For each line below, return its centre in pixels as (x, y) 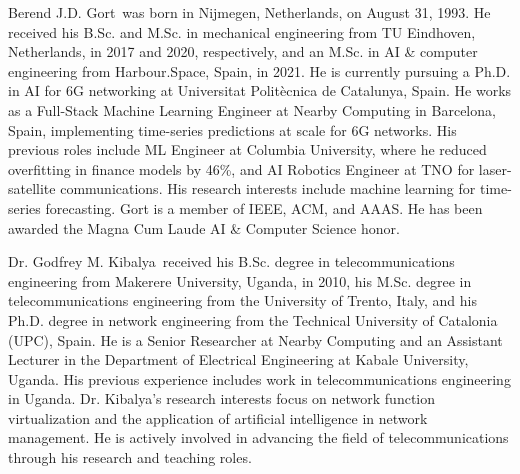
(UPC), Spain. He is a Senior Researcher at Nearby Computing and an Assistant (255, 339)
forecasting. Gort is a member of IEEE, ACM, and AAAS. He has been (264, 207)
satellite (32, 188)
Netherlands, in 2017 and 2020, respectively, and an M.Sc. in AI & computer (243, 51)
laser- (495, 168)
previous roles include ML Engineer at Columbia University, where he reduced (247, 149)
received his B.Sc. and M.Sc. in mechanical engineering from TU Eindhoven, (242, 31)
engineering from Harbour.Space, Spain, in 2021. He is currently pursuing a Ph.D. (259, 70)
